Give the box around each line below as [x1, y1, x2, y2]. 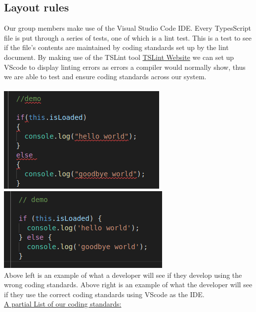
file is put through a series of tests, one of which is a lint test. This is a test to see [4, 32, 252, 43]
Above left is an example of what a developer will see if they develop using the [4, 269, 242, 280]
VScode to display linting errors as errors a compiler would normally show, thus [4, 61, 246, 72]
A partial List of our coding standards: [4, 299, 122, 309]
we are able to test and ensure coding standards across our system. [4, 71, 207, 82]
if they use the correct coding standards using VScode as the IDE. [4, 289, 205, 299]
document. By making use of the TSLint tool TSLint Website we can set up [4, 52, 234, 62]
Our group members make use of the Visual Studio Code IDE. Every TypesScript [4, 23, 252, 33]
